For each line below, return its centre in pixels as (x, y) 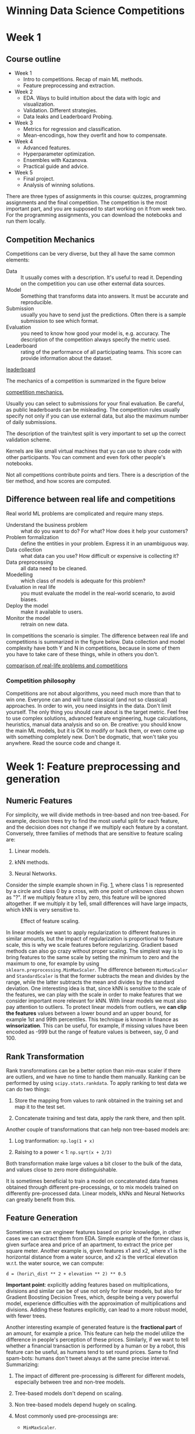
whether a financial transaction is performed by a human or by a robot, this (96, 1346)
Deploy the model (27, 605)
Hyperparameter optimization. (59, 154)
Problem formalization (33, 537)
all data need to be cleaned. (54, 568)
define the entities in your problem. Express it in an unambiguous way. (105, 543)
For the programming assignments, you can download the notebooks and (94, 215)
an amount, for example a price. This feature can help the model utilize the (95, 1333)
